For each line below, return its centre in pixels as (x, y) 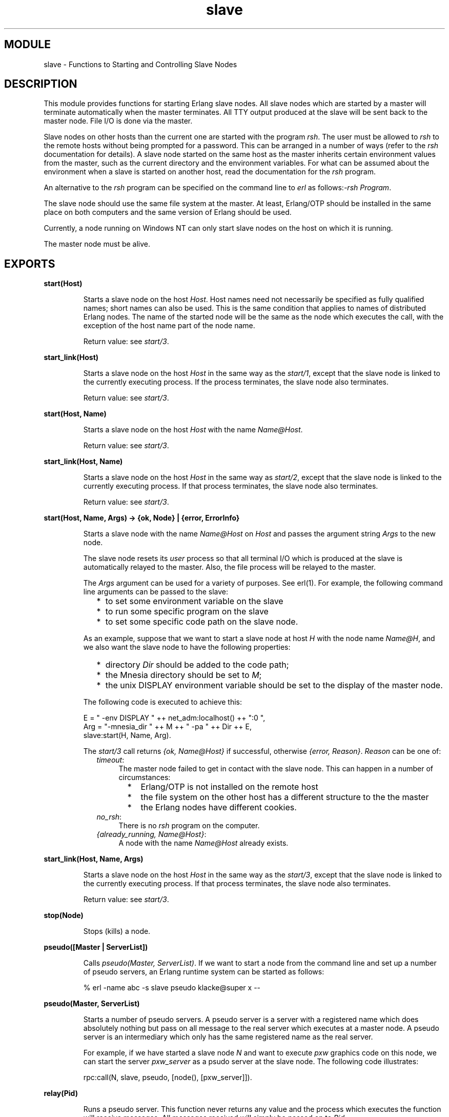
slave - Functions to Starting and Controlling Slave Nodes (140, 64)
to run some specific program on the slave (187, 612)
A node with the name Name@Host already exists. (203, 843)
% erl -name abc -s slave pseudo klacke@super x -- (172, 988)
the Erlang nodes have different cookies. (219, 807)
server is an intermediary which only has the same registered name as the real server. (228, 1037)
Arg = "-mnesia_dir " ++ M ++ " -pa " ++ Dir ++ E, (167, 727)
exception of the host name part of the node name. (169, 326)
